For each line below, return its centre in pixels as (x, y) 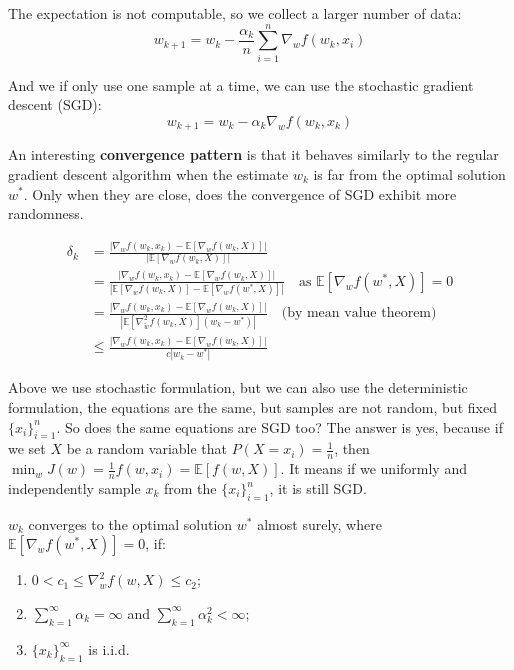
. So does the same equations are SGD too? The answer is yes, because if (279, 426)
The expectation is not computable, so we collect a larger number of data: (235, 13)
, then (352, 448)
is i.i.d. (109, 648)
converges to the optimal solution (130, 523)
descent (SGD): (55, 104)
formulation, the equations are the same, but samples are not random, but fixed (252, 406)
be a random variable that (147, 448)
